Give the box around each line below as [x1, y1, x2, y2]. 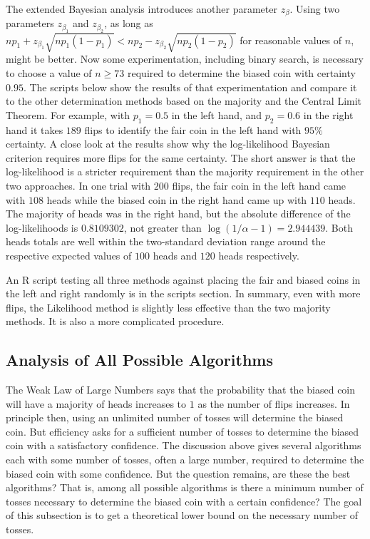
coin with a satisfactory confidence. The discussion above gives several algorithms [6, 438, 361, 453]
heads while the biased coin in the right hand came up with [46, 192, 307, 207]
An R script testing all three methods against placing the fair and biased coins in [6, 272, 361, 287]
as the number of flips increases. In [197, 396, 350, 411]
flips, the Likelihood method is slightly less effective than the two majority [6, 299, 331, 314]
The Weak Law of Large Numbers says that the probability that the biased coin [6, 382, 356, 397]
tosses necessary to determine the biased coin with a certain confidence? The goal [6, 493, 362, 508]
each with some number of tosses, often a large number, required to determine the [6, 452, 364, 467]
